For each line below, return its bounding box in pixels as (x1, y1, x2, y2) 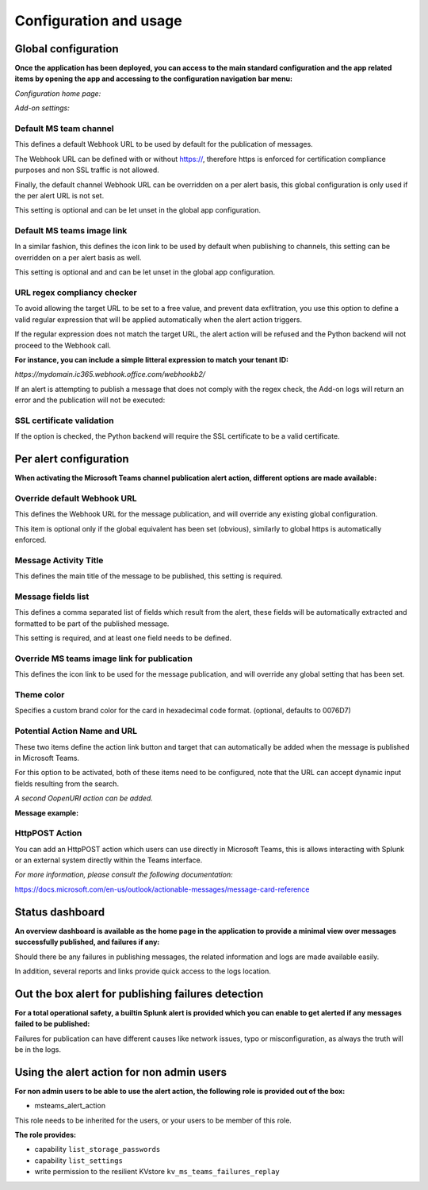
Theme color (14, 689, 65, 701)
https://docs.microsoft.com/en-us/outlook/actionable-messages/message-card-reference (14, 885, 310, 894)
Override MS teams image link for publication (14, 653, 193, 664)
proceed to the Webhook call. (14, 340, 111, 350)
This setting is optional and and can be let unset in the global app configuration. (14, 267, 275, 277)
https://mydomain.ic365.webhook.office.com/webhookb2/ (14, 370, 206, 379)
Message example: (14, 808, 79, 817)
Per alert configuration (14, 452, 130, 466)
